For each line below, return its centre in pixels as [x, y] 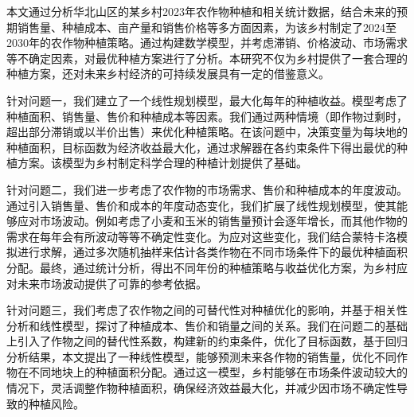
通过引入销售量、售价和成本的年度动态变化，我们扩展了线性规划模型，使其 [201, 205]
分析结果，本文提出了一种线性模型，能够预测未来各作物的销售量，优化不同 [201, 356]
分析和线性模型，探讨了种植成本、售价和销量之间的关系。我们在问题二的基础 [207, 325]
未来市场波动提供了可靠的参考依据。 [112, 283]
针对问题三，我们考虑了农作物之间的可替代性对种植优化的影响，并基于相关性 [207, 310]
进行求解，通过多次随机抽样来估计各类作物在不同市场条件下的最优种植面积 [212, 252]
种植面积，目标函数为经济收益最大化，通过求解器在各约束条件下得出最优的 [201, 147]
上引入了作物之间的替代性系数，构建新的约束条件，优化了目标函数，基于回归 [207, 341]
